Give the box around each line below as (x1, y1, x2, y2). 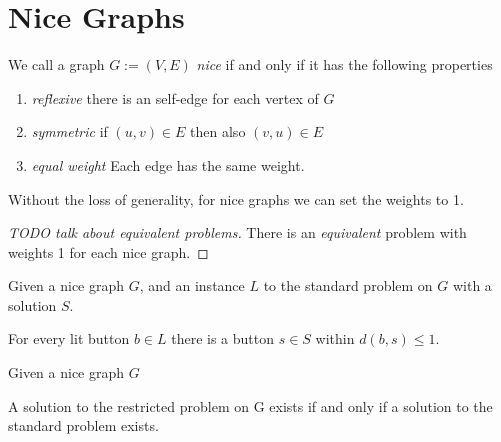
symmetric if (31, 121, 108, 142)
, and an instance (139, 275, 245, 296)
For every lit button (8, 328, 130, 349)
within (315, 328, 355, 349)
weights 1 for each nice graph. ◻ (8, 241, 209, 262)
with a (452, 275, 492, 296)
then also (190, 121, 246, 142)
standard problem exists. (8, 415, 159, 436)
